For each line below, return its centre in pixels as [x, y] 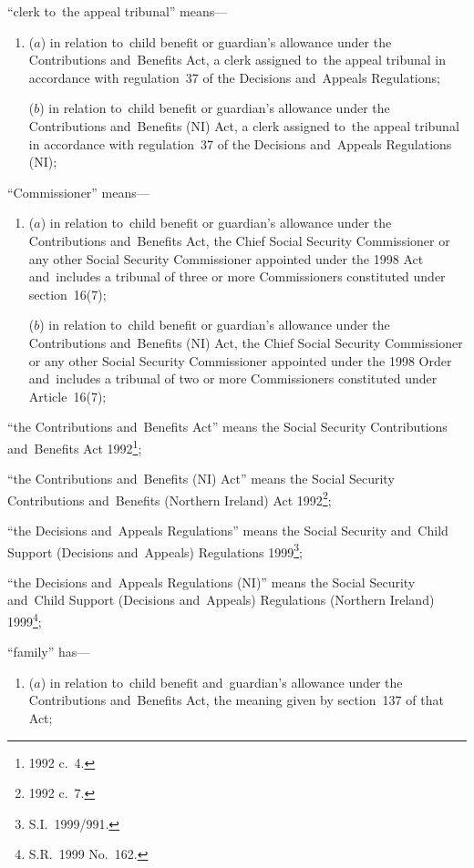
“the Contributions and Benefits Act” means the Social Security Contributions [227, 427]
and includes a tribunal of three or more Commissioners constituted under [237, 276]
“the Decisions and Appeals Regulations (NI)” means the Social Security [211, 582]
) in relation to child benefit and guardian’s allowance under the [222, 682]
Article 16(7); [67, 396]
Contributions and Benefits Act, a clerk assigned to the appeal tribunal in [237, 60]
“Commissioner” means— [78, 192]
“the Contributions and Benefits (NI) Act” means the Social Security [201, 479]
